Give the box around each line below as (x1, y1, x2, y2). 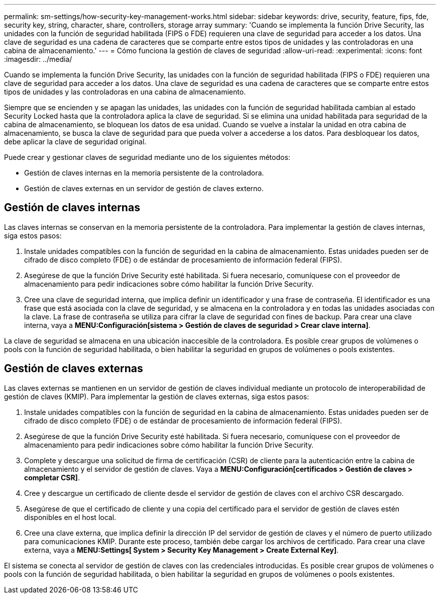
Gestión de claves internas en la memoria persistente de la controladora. (24, 168, 264, 177)
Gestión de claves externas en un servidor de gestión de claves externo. (24, 184, 264, 193)
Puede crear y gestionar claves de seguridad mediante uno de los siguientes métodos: (4, 153, 290, 161)
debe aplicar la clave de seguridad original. (4, 137, 147, 146)
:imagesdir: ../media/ (4, 55, 72, 63)
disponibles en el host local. (24, 512, 117, 522)
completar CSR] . (24, 473, 80, 482)
